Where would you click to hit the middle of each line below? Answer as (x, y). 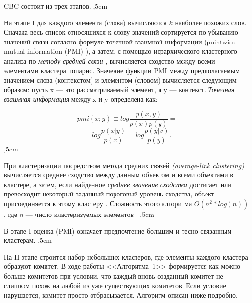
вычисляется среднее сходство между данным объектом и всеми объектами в (119, 175)
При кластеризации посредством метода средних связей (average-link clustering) (124, 165)
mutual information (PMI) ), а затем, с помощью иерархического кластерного (121, 51)
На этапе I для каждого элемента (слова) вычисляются (85, 22)
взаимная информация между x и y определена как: (81, 99)
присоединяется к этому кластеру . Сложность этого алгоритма (98, 204)
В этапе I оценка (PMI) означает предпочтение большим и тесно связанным (118, 230)
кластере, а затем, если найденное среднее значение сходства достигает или (118, 184)
